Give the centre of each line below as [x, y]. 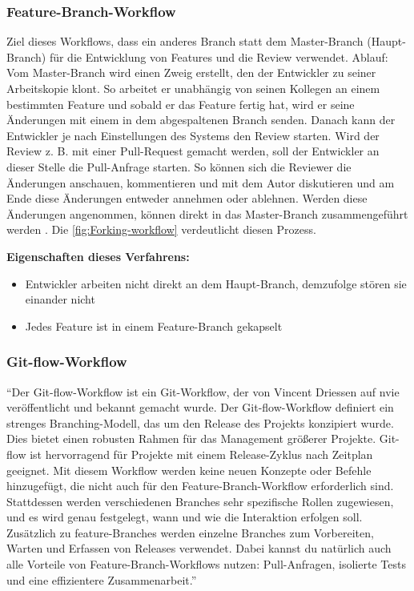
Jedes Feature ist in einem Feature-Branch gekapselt [154, 326]
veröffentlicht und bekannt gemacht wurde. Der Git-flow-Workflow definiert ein [200, 407]
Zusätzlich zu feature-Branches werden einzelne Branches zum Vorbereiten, [190, 532]
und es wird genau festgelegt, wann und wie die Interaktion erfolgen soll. [185, 517]
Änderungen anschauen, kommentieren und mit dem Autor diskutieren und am [201, 182]
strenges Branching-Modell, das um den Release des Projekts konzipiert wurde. [200, 422]
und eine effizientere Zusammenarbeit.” [102, 579]
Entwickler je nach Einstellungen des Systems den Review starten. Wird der [193, 135]
